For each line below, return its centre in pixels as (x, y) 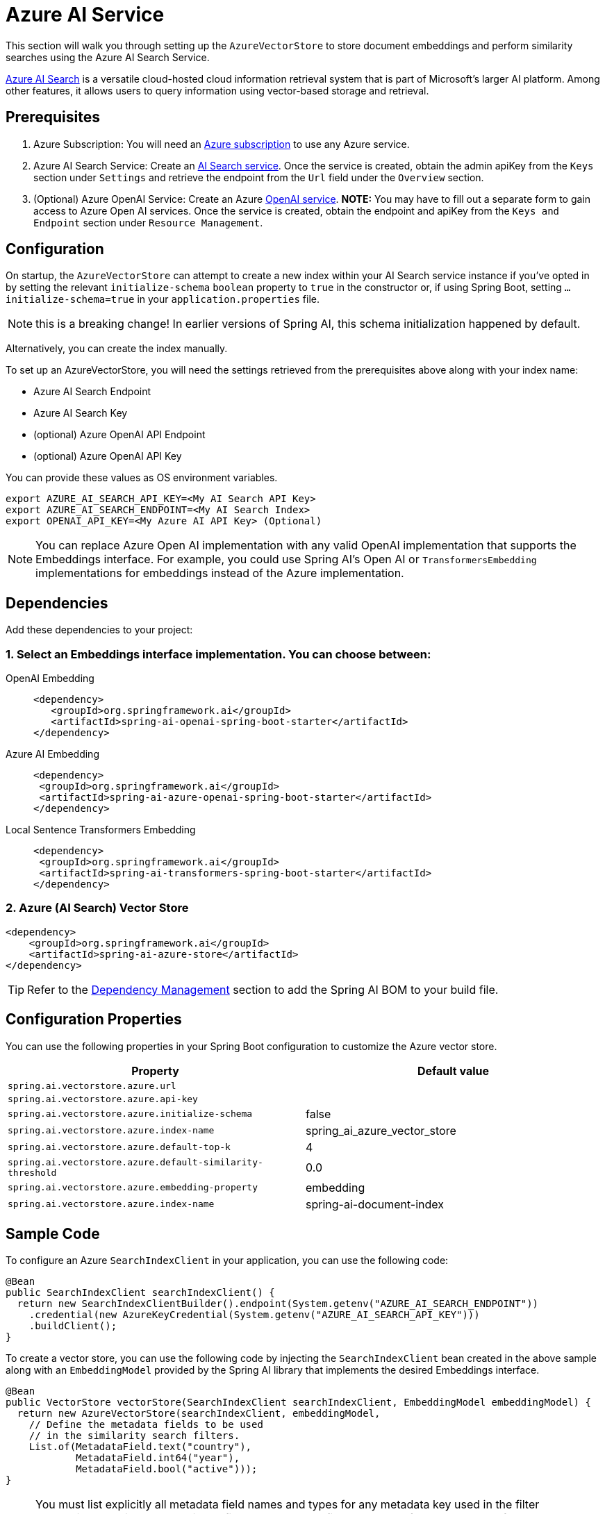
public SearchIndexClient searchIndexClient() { (140, 1293)
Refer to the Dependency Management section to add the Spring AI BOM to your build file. (263, 989)
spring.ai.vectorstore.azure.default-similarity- (135, 1162)
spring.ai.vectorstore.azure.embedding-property (133, 1188)
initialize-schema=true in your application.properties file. (163, 299)
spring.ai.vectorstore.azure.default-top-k (119, 1147)
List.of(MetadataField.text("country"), (140, 1447)
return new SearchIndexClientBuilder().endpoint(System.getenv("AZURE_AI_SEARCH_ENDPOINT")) (278, 1304)
